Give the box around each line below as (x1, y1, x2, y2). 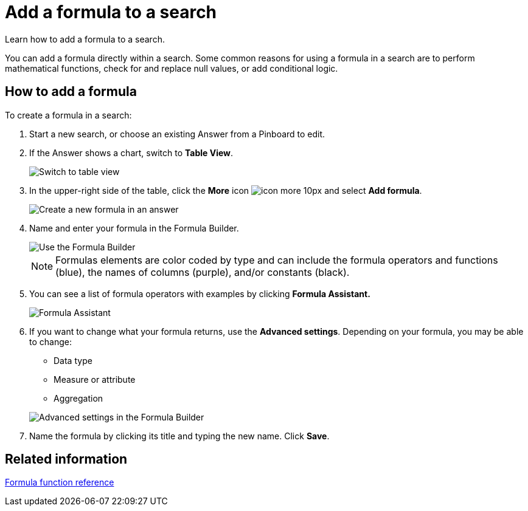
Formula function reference (5, 477, 114, 488)
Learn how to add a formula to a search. (5, 33, 165, 44)
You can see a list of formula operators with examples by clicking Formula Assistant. (29, 288, 370, 299)
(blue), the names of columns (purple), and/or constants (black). (55, 266, 350, 278)
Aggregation (54, 393, 103, 403)
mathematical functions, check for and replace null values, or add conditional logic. (5, 63, 338, 74)
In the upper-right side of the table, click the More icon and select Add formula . (29, 185, 422, 196)
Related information (5, 451, 128, 467)
